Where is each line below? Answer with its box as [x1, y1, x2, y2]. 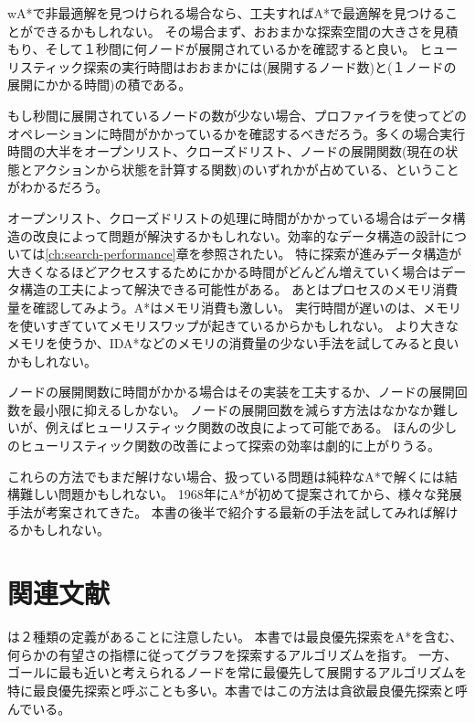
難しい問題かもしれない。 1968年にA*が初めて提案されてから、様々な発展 [19, 484, 462, 504]
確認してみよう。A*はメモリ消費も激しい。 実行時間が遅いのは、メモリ [32, 297, 461, 316]
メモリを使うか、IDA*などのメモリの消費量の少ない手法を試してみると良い [7, 334, 459, 353]
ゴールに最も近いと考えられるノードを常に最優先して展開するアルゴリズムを [7, 663, 468, 682]
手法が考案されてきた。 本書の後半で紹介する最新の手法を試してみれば [7, 502, 433, 521]
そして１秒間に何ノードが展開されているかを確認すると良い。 [45, 39, 416, 58]
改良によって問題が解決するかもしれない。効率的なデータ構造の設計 [32, 226, 441, 245]
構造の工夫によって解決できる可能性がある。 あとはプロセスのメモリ [19, 280, 433, 299]
